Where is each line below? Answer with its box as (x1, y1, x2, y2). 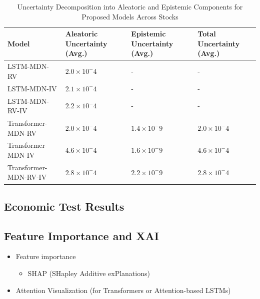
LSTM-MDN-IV (7, 83, 57, 93)
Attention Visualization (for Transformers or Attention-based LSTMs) (15, 285, 231, 295)
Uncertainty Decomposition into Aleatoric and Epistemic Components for (17, 1, 243, 11)
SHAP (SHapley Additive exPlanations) (27, 268, 150, 279)
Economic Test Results (4, 198, 124, 214)
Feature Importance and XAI (4, 228, 159, 243)
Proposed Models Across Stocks (81, 11, 178, 21)
